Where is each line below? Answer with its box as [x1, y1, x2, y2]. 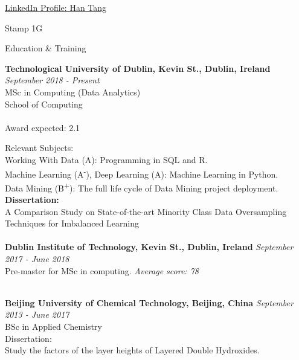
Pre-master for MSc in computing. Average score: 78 [5, 264, 199, 277]
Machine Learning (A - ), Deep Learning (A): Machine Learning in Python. [5, 166, 278, 180]
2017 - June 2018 [5, 252, 69, 265]
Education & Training [5, 42, 86, 54]
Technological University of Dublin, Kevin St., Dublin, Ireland [5, 62, 271, 74]
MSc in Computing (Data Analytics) [5, 85, 141, 98]
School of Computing [5, 97, 83, 110]
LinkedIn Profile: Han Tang [5, 1, 107, 13]
